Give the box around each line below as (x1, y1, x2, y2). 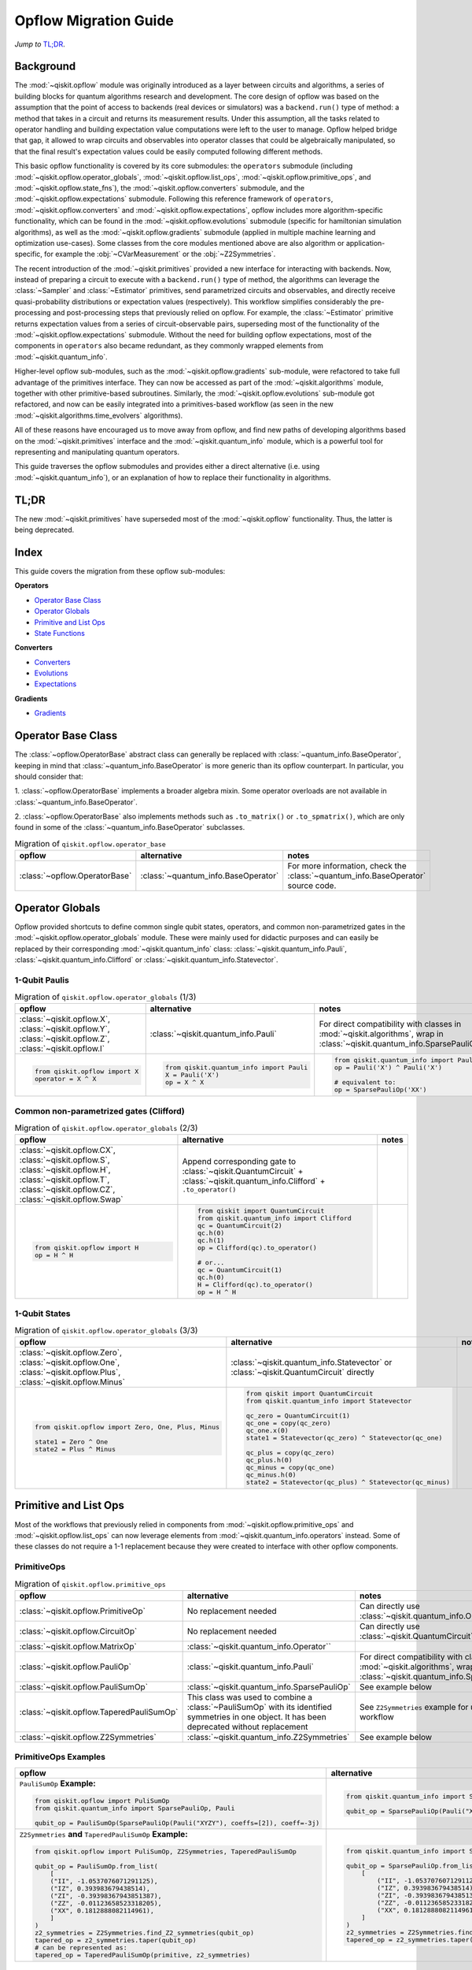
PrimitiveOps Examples (14, 1752, 106, 1763)
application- (345, 238, 385, 247)
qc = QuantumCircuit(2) (197, 1221, 282, 1230)
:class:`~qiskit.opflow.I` (19, 1043, 105, 1054)
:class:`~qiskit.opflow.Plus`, (19, 1367, 121, 1378)
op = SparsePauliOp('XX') (334, 1086, 427, 1095)
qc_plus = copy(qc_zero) (245, 1448, 335, 1457)
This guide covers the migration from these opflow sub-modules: (14, 566, 226, 575)
